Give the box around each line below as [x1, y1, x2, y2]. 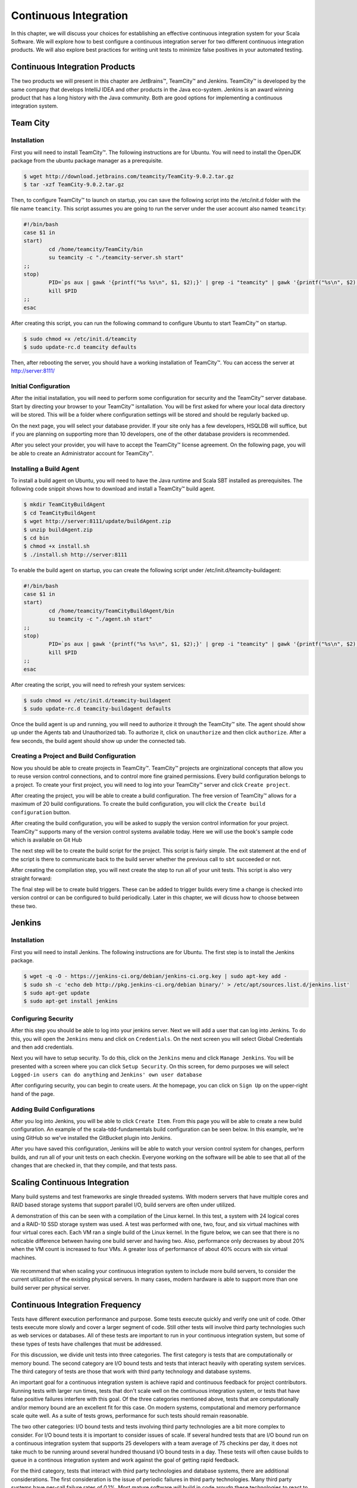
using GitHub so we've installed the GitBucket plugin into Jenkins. [11, 1134, 173, 1141]
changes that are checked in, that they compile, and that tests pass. [11, 1161, 177, 1169]
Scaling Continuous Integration [11, 1177, 129, 1187]
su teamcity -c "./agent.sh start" [48, 616, 153, 623]
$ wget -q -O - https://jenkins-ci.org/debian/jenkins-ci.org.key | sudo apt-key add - [23, 973, 287, 980]
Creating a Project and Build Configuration [11, 752, 136, 760]
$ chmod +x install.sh [23, 543, 90, 550]
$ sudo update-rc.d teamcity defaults [23, 343, 137, 351]
